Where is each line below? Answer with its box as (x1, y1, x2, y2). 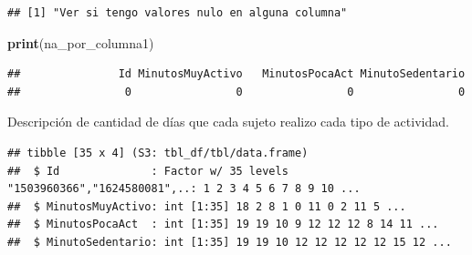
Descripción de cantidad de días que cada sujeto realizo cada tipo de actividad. (7, 112, 449, 131)
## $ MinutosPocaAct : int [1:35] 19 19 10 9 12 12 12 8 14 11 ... (7, 218, 439, 231)
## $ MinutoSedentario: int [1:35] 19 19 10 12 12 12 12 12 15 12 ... (7, 235, 452, 249)
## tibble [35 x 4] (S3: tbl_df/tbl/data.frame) (7, 146, 309, 159)
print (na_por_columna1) (7, 33, 154, 52)
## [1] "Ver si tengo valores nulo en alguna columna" (7, 6, 348, 19)
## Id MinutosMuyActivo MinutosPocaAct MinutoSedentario (7, 67, 466, 81)
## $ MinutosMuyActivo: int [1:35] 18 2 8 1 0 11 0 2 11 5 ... (7, 199, 406, 213)
